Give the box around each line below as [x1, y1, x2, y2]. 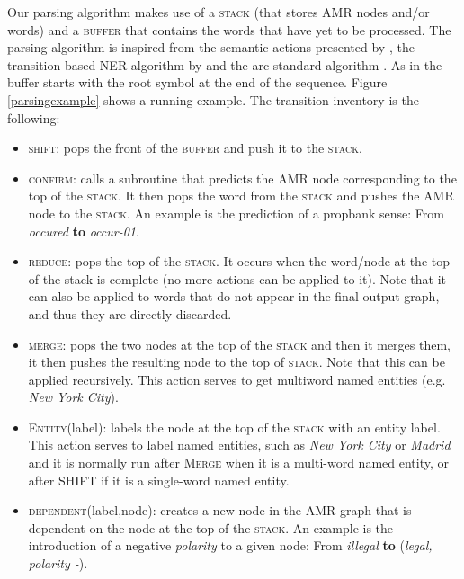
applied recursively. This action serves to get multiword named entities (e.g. [28, 370, 446, 388]
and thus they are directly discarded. [28, 304, 232, 323]
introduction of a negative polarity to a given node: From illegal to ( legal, [28, 536, 433, 555]
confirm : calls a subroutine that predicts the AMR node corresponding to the [28, 168, 457, 187]
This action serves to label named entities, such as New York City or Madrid [28, 435, 451, 454]
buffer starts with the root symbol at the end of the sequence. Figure [7, 73, 388, 92]
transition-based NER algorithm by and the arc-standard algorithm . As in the [7, 55, 442, 74]
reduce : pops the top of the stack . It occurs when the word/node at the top [28, 252, 450, 271]
